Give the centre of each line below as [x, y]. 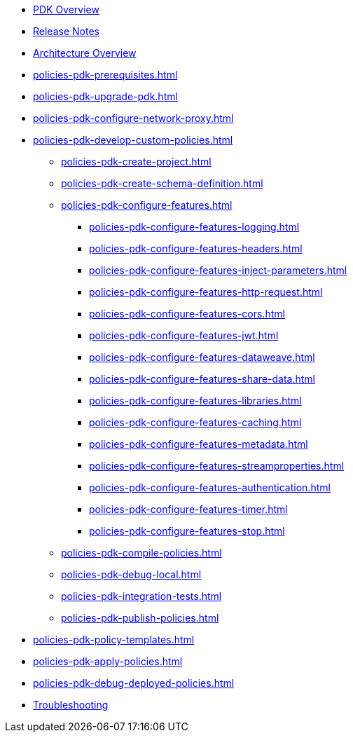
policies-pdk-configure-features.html [147, 205]
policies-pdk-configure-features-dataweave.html [202, 357]
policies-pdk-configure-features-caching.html [195, 422]
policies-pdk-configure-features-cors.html [187, 314]
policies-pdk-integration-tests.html [141, 596]
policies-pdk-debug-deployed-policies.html [134, 683]
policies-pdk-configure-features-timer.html [188, 509]
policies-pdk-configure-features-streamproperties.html [217, 466]
